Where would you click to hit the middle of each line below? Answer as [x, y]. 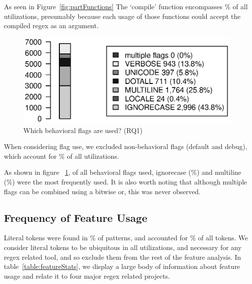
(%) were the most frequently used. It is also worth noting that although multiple [126, 182]
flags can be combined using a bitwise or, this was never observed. [102, 191]
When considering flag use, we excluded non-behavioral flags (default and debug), [126, 146]
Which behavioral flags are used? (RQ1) [83, 130]
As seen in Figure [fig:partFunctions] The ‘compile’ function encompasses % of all [126, 6]
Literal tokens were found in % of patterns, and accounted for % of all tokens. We [126, 238]
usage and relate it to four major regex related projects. [87, 276]
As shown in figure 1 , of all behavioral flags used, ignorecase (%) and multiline [123, 172]
